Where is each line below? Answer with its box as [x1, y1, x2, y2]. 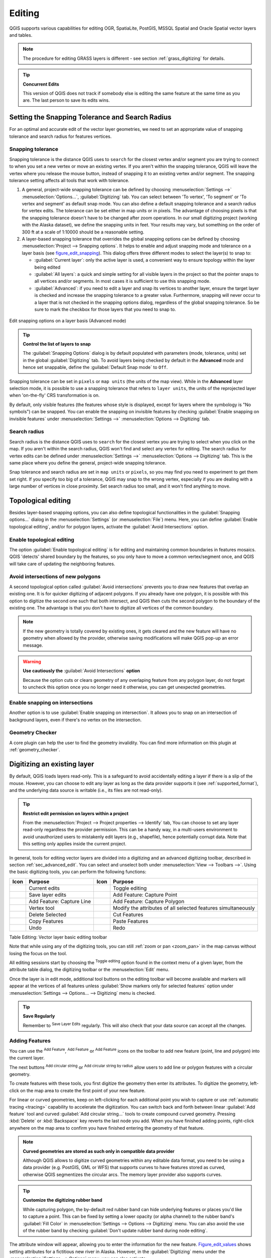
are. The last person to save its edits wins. [23, 97, 110, 103]
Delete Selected [28, 911, 67, 918]
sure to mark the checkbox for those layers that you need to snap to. [34, 306, 176, 312]
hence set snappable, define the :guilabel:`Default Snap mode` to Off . [23, 364, 168, 370]
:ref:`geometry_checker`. [9, 747, 60, 753]
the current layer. [9, 1055, 45, 1061]
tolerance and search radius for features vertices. [9, 133, 112, 139]
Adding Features [9, 1037, 51, 1044]
